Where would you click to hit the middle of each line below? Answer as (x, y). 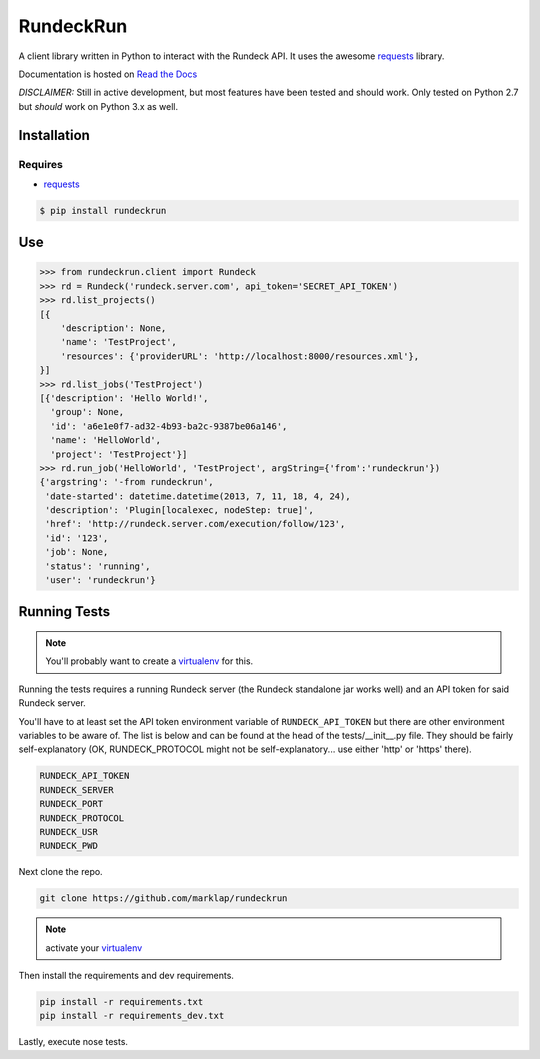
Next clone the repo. (61, 872)
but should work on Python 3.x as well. (98, 106)
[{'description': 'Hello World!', (124, 398)
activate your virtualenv (94, 947)
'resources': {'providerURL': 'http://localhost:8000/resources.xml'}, (240, 356)
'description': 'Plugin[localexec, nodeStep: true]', (179, 510)
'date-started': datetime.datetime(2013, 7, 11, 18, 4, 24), (198, 496)
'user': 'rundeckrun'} (101, 580)
